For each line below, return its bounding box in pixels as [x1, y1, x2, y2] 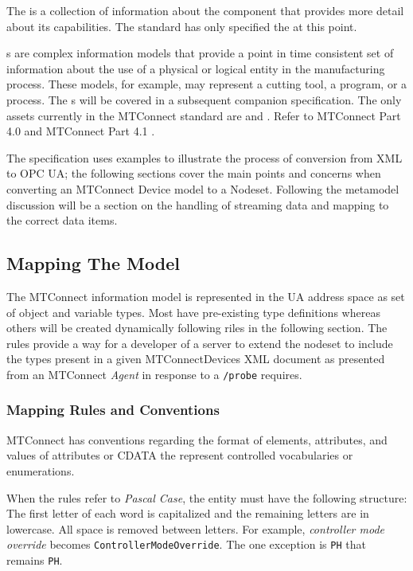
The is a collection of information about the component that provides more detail [6, 2, 404, 18]
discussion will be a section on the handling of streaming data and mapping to [6, 196, 389, 213]
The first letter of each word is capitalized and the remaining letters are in [6, 505, 369, 522]
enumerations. [6, 462, 75, 479]
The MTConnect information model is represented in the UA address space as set [6, 287, 405, 304]
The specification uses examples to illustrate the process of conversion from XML [6, 149, 403, 166]
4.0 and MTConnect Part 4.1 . [6, 123, 155, 139]
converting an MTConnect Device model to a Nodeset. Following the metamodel [6, 180, 399, 197]
